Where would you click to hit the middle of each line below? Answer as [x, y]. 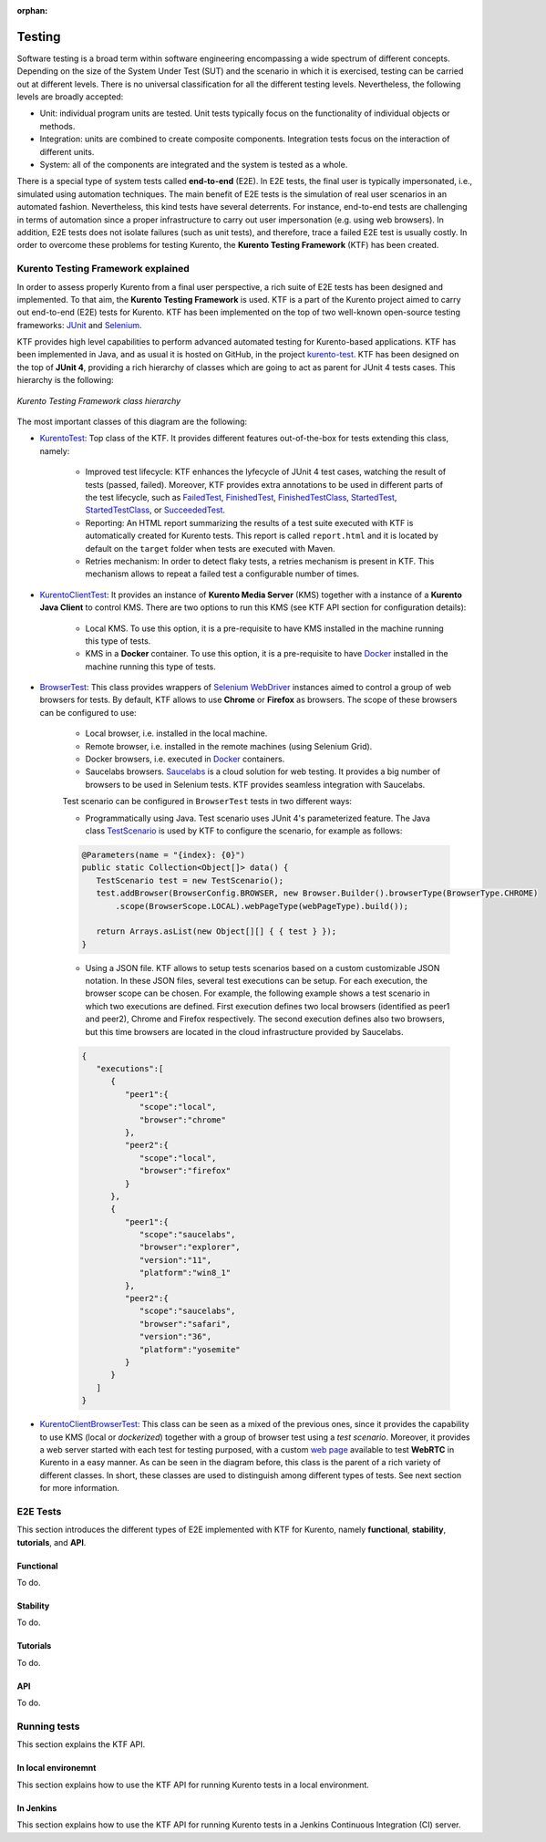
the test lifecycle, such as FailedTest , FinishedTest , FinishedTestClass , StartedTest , [241, 497]
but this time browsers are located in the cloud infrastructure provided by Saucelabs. [245, 1031]
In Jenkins [37, 1808]
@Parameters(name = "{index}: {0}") [164, 854]
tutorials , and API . [52, 1542]
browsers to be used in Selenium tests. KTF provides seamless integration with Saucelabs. [255, 784]
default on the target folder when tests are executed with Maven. [211, 548]
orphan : [32, 10]
